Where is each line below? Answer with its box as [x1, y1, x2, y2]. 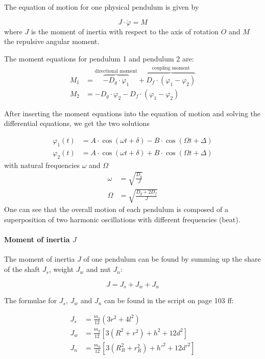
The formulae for [4, 295, 57, 306]
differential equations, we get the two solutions [4, 118, 150, 129]
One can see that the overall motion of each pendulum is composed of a [4, 204, 228, 215]
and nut [86, 264, 111, 274]
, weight [49, 264, 74, 274]
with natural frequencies [4, 159, 80, 170]
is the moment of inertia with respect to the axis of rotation [31, 26, 219, 36]
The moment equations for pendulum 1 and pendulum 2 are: [4, 53, 194, 64]
